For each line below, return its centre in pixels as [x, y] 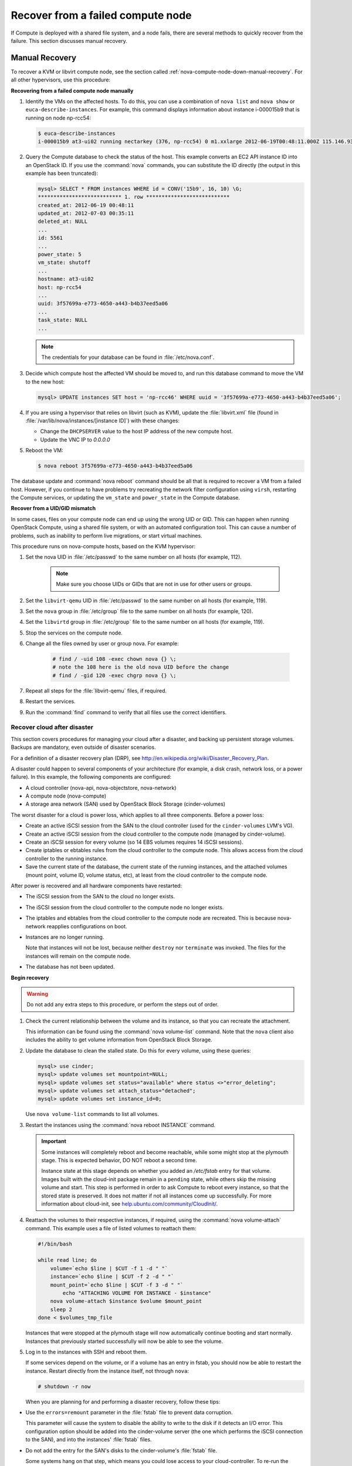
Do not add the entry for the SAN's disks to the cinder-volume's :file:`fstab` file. [121, 1450]
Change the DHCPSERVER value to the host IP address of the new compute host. [136, 432]
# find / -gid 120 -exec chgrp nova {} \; [114, 675]
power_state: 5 [60, 254]
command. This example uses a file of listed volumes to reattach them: [111, 1228]
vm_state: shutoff [64, 263]
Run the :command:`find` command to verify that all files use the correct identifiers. [126, 712]
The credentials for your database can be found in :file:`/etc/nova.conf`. [128, 357]
